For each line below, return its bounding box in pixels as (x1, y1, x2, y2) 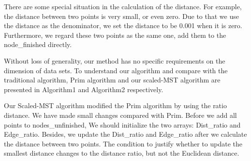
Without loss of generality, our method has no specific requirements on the (4, 55, 225, 65)
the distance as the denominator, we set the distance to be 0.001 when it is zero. (4, 20, 242, 31)
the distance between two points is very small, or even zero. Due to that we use (4, 11, 239, 21)
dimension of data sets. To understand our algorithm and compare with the (4, 65, 228, 75)
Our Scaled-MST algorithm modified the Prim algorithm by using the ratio (4, 100, 227, 111)
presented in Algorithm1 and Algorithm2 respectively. (4, 84, 163, 94)
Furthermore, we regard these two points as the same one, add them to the (4, 30, 226, 40)
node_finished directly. (4, 39, 72, 49)
